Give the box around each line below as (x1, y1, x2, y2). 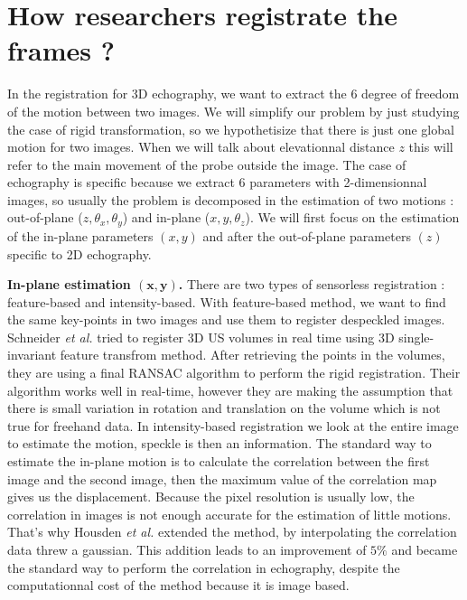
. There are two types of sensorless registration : (178, 275, 445, 294)
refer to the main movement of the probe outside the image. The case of (7, 155, 406, 173)
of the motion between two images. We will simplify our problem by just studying (7, 101, 460, 120)
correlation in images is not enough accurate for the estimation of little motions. (7, 504, 452, 523)
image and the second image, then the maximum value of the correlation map (7, 469, 437, 488)
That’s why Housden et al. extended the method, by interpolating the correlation (7, 522, 457, 541)
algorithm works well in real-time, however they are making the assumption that (7, 380, 453, 399)
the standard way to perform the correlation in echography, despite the (7, 558, 400, 577)
